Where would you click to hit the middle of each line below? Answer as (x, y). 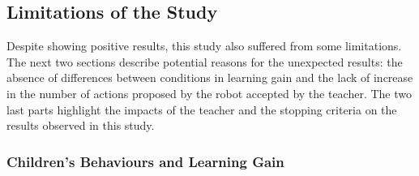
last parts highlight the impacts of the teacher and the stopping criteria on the (202, 109)
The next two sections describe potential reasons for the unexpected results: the (205, 61)
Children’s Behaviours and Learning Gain (145, 161)
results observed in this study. (81, 125)
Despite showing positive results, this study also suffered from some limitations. (204, 46)
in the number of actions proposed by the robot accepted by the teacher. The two (209, 93)
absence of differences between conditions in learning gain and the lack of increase (210, 77)
